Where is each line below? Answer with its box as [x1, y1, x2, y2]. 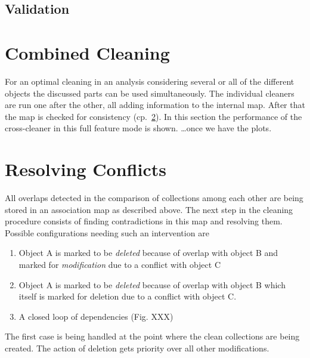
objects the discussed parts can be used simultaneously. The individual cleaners [5, 87, 294, 99]
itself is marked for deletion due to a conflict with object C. [18, 290, 237, 303]
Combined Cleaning [5, 40, 170, 64]
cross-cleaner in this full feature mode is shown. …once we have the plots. [5, 122, 272, 134]
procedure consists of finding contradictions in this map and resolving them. [5, 215, 283, 227]
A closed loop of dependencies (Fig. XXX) [18, 310, 173, 322]
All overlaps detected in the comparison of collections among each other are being [5, 192, 303, 203]
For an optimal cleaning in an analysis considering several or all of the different [5, 75, 294, 87]
